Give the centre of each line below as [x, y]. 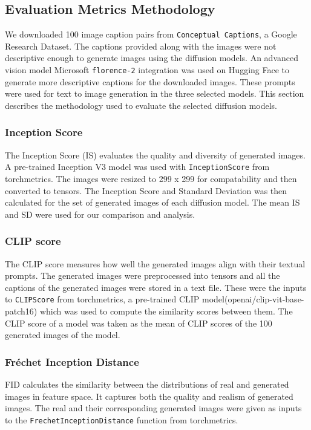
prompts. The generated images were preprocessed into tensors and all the [142, 275]
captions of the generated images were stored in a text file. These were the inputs [156, 287]
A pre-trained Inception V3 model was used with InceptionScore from [137, 167]
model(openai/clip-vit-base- [253, 299]
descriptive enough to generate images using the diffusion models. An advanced [152, 58]
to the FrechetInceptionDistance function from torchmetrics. [122, 419]
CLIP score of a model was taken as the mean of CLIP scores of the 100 [139, 323]
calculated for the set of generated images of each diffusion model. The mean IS [152, 202]
